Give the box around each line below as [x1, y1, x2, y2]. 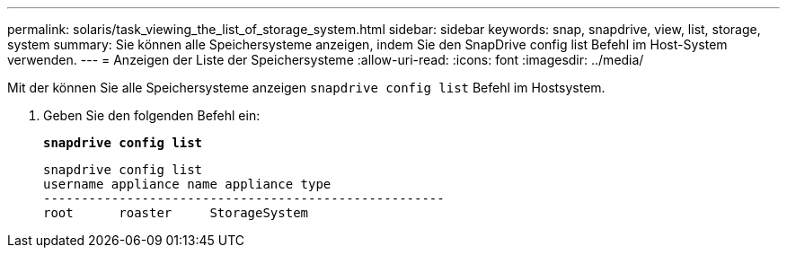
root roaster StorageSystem [43, 206, 309, 220]
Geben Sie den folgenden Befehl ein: [43, 108, 261, 123]
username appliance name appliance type [43, 177, 332, 191]
